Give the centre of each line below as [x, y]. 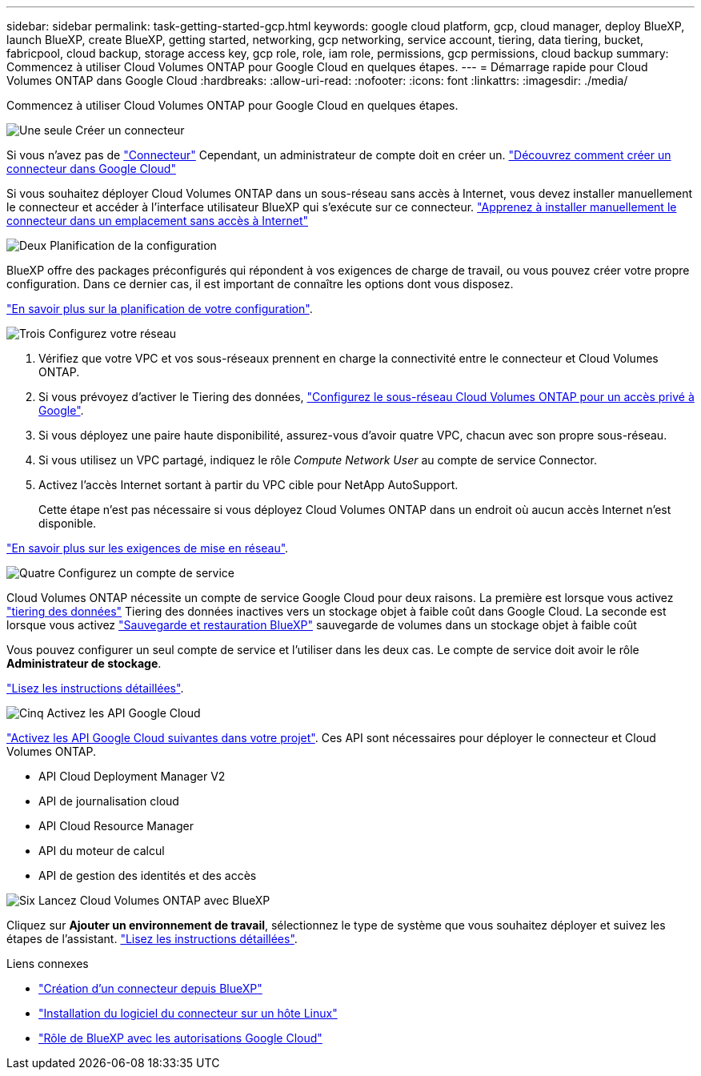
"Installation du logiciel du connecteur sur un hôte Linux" [188, 1013]
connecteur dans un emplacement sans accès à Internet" [157, 221]
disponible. [68, 523]
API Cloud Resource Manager [116, 826]
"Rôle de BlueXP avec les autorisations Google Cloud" [180, 1038]
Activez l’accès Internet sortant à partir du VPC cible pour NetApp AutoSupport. [248, 485]
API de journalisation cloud [109, 801]
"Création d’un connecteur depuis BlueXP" [150, 988]
